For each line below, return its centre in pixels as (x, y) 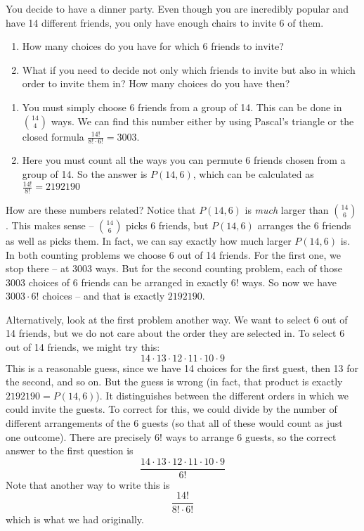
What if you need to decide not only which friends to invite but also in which (189, 69)
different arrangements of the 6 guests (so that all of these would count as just (174, 423)
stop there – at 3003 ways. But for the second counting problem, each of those (174, 268)
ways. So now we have (289, 282)
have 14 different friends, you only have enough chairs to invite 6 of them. (165, 22)
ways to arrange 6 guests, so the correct (251, 436)
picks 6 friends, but (167, 225)
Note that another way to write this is (88, 484)
